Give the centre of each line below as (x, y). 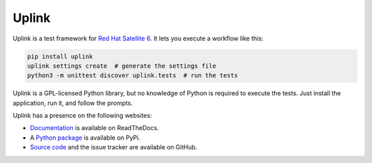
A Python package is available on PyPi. (85, 138)
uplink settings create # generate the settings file (122, 66)
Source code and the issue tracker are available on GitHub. (114, 147)
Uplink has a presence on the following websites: (82, 116)
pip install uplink (60, 56)
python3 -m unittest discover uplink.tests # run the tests (133, 76)
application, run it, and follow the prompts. (73, 103)
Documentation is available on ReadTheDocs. (94, 128)
